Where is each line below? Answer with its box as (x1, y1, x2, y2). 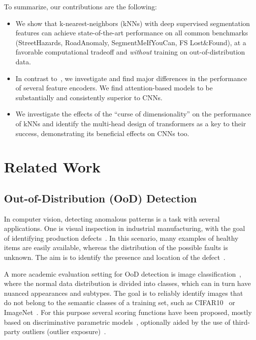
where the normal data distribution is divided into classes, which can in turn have (4, 278, 251, 288)
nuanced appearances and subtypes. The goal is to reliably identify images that (4, 287, 243, 298)
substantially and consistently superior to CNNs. (15, 92, 162, 102)
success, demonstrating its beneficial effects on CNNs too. (15, 128, 190, 138)
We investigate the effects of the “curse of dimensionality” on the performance (15, 109, 251, 119)
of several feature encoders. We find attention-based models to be (15, 83, 213, 93)
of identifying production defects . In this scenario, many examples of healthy (4, 232, 239, 243)
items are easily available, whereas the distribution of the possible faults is (4, 242, 228, 253)
